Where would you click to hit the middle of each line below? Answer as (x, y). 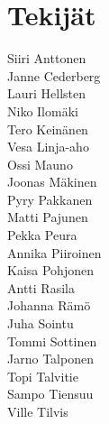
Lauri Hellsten (47, 93)
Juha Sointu (41, 323)
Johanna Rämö (49, 305)
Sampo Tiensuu (50, 394)
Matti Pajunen (48, 217)
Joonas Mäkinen (52, 182)
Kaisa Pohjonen (50, 270)
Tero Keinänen (48, 129)
